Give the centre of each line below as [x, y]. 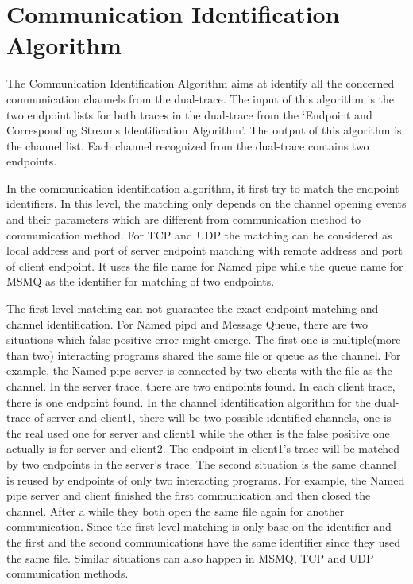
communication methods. [68, 573]
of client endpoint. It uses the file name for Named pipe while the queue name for [205, 265]
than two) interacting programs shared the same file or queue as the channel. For [204, 354]
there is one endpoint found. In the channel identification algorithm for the [189, 401]
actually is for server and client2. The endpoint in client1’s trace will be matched [203, 448]
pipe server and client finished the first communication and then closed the [189, 495]
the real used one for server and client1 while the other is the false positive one [198, 432]
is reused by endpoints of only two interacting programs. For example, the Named [206, 479]
